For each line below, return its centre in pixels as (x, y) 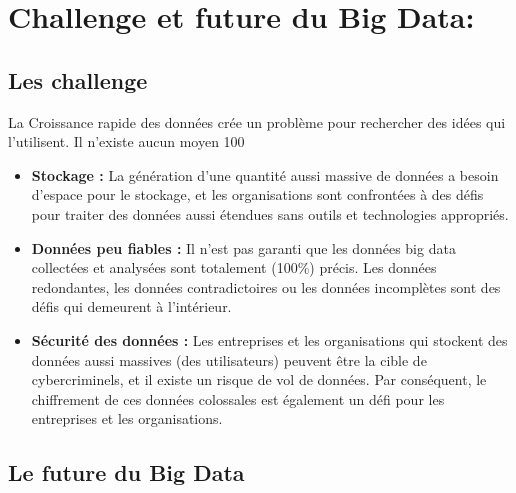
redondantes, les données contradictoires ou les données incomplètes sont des (266, 286)
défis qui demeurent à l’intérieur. (131, 306)
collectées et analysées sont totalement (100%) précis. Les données (234, 267)
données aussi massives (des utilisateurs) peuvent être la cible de (229, 359)
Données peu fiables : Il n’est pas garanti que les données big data (243, 247)
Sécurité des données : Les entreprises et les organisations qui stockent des (269, 339)
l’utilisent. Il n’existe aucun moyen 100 (126, 141)
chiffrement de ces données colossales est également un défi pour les (238, 398)
